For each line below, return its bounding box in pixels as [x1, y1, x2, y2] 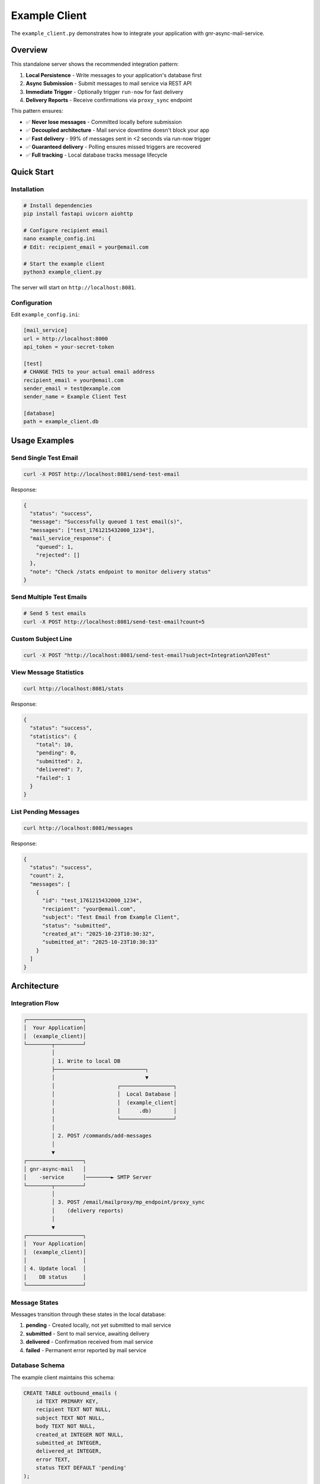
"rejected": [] [36, 551, 80, 558]
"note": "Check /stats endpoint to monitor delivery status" [30, 568, 212, 575]
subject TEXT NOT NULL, [36, 1415, 105, 1421]
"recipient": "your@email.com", [42, 905, 136, 912]
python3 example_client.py [23, 269, 102, 275]
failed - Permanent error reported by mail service [25, 1346, 146, 1353]
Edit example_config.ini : [11, 311, 80, 318]
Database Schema [11, 1361, 65, 1369]
